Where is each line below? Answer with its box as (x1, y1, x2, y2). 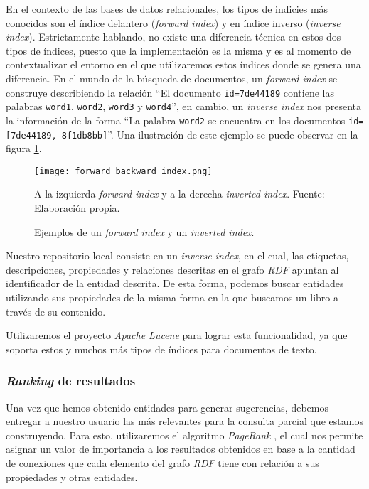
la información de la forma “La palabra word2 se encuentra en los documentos (6, 112, 346, 127)
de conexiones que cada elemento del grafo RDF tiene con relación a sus (6, 455, 319, 470)
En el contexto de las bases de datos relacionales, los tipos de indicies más (6, 1, 328, 16)
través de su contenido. (6, 303, 106, 318)
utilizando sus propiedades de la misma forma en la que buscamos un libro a (6, 290, 339, 304)
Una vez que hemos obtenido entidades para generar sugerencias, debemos (6, 399, 328, 414)
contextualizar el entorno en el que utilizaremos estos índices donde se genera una (6, 57, 361, 72)
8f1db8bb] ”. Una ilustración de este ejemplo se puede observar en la (61, 127, 358, 141)
